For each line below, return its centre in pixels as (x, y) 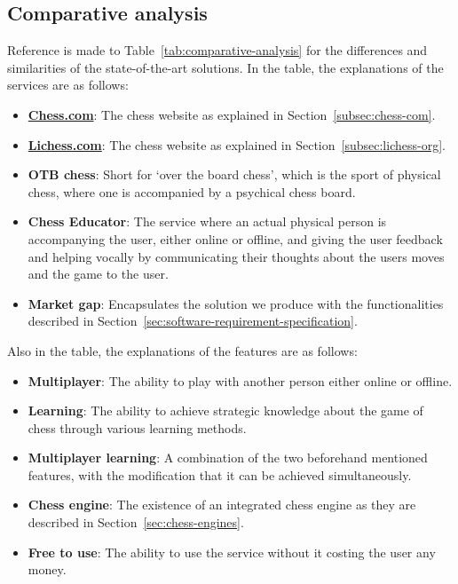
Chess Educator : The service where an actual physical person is (207, 221)
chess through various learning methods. (137, 427)
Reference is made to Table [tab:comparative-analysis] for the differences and (217, 50)
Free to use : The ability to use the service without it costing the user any (232, 552)
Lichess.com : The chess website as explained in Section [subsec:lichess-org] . (237, 144)
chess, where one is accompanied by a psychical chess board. (192, 191)
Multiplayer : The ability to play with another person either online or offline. (240, 380)
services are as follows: (68, 85)
